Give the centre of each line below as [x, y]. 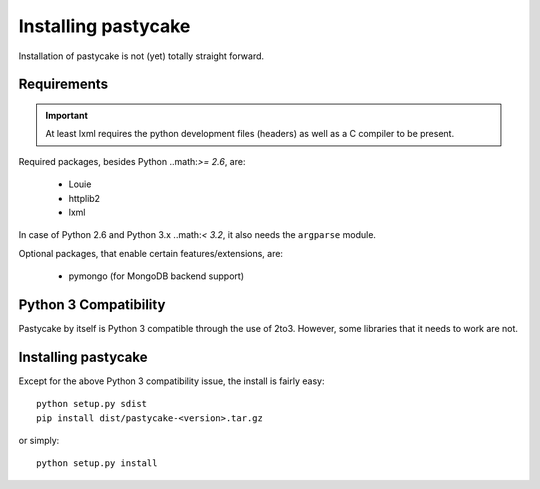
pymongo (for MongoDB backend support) [156, 276]
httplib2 [84, 198]
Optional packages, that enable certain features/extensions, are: [151, 253]
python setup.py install [97, 463]
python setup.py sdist [92, 404]
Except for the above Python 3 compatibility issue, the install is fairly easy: [171, 381]
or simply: [39, 441]
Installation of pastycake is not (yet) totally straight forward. [141, 56]
